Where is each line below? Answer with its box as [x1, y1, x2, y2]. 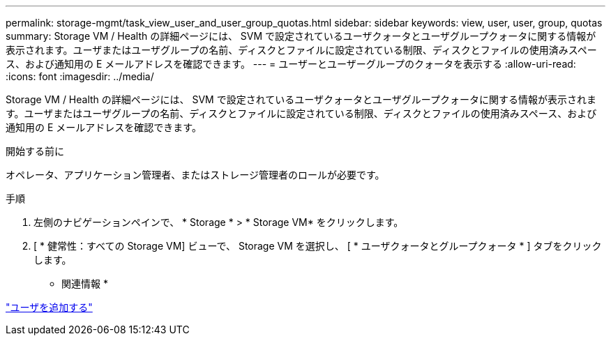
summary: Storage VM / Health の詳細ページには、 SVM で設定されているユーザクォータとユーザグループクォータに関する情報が [6, 30, 596, 42]
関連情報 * [61, 278, 108, 289]
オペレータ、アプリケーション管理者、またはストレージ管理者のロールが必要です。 [6, 169, 385, 181]
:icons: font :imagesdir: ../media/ [6, 70, 154, 82]
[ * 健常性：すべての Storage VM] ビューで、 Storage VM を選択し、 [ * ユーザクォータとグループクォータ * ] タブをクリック [33, 240, 602, 252]
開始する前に [6, 145, 64, 157]
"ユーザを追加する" [6, 301, 93, 313]
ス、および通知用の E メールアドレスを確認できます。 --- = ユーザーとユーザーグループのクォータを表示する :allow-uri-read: [6, 58, 576, 70]
